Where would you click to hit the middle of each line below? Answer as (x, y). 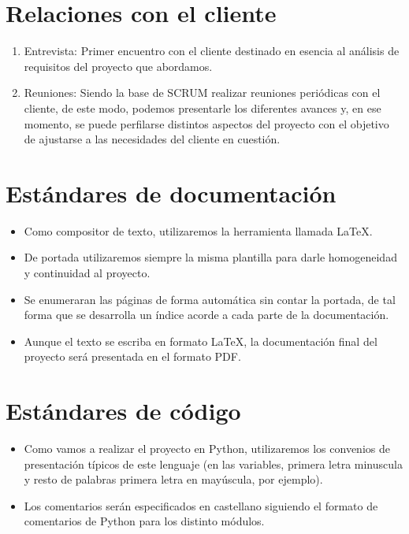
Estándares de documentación (171, 193)
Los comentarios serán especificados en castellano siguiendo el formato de (201, 505)
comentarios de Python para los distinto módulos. (144, 521)
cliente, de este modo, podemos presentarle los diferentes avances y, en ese (203, 108)
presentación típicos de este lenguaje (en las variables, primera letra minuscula (213, 464)
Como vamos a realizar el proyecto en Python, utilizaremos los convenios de (207, 449)
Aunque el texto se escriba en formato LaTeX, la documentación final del (201, 341)
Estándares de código (123, 411)
